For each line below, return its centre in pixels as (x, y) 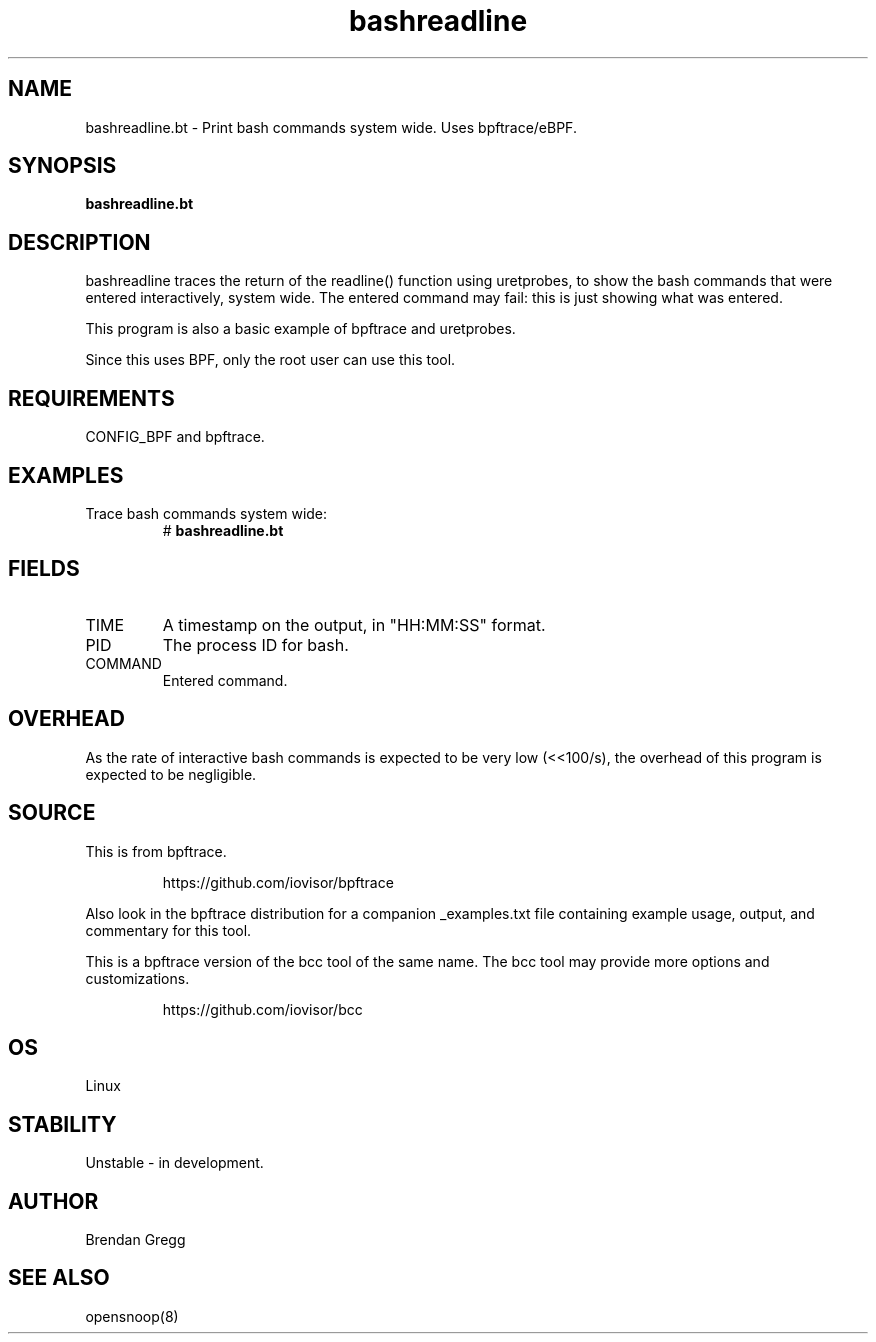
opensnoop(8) (132, 1316)
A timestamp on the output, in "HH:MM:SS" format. (354, 624)
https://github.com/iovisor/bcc (262, 1009)
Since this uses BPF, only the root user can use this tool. (270, 360)
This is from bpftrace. (156, 851)
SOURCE (52, 813)
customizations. (137, 978)
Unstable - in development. (174, 1163)
